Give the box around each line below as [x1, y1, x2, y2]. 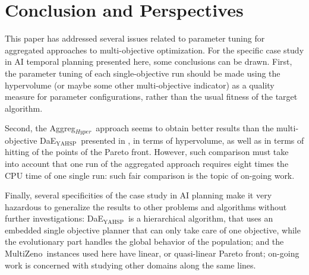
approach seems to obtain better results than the [96, 122, 274, 134]
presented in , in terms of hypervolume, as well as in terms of [81, 134, 304, 146]
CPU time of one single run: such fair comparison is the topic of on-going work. [5, 169, 295, 181]
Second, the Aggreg [5, 122, 75, 134]
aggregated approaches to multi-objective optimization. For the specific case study [5, 43, 304, 56]
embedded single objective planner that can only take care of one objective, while [5, 223, 301, 236]
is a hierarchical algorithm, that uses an [128, 212, 273, 225]
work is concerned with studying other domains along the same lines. [5, 258, 256, 271]
